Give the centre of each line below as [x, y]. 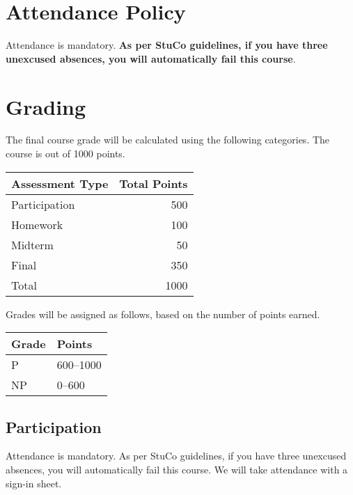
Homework [37, 224]
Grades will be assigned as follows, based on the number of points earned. [163, 314]
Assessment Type [60, 183]
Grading [46, 106]
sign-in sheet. [34, 483]
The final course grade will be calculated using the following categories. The [168, 140]
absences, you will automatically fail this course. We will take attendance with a [177, 470]
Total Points [154, 183]
